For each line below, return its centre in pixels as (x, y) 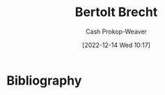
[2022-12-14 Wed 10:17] (116, 45)
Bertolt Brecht (116, 12)
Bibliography (44, 80)
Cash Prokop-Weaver (116, 31)
